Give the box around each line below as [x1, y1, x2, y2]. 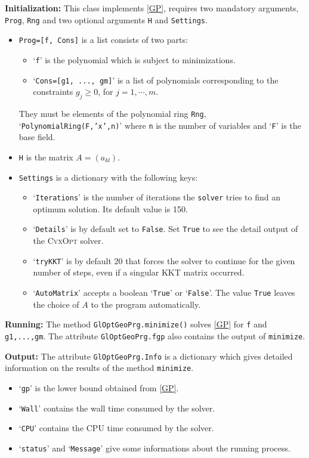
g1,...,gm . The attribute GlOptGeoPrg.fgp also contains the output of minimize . [5, 329, 305, 342]
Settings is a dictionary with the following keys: [18, 171, 198, 183]
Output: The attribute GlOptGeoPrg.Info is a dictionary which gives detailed [5, 349, 293, 362]
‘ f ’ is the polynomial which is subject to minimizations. [33, 53, 236, 66]
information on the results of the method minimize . [5, 361, 194, 374]
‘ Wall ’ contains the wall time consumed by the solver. [18, 401, 215, 414]
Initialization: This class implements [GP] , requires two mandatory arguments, [5, 2, 299, 14]
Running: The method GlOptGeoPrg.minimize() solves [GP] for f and [5, 318, 267, 330]
